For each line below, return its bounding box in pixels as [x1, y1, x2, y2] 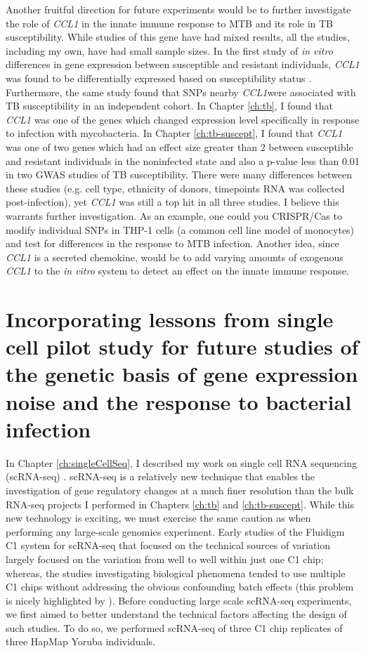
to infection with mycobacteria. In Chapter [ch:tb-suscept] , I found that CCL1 [6, 126, 343, 140]
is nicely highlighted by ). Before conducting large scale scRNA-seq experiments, [6, 593, 352, 607]
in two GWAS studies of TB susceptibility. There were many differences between [6, 167, 353, 182]
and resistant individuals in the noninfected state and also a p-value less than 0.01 [6, 153, 360, 168]
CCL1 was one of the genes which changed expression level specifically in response [6, 112, 360, 126]
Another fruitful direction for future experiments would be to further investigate [6, 2, 351, 16]
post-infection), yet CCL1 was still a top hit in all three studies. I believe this [6, 194, 339, 209]
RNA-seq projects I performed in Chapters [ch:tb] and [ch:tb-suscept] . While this [6, 496, 354, 511]
